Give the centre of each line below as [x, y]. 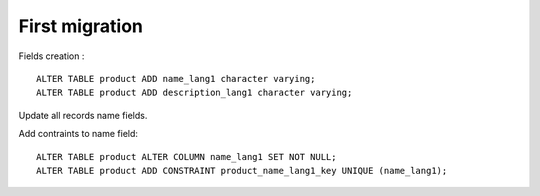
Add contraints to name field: [78, 134]
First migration [81, 26]
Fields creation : [51, 56]
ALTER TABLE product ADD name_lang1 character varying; [176, 78]
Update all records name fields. [83, 115]
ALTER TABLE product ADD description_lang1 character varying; [194, 93]
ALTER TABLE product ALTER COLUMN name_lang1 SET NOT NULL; [186, 156]
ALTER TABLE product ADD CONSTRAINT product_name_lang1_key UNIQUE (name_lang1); [242, 170]
